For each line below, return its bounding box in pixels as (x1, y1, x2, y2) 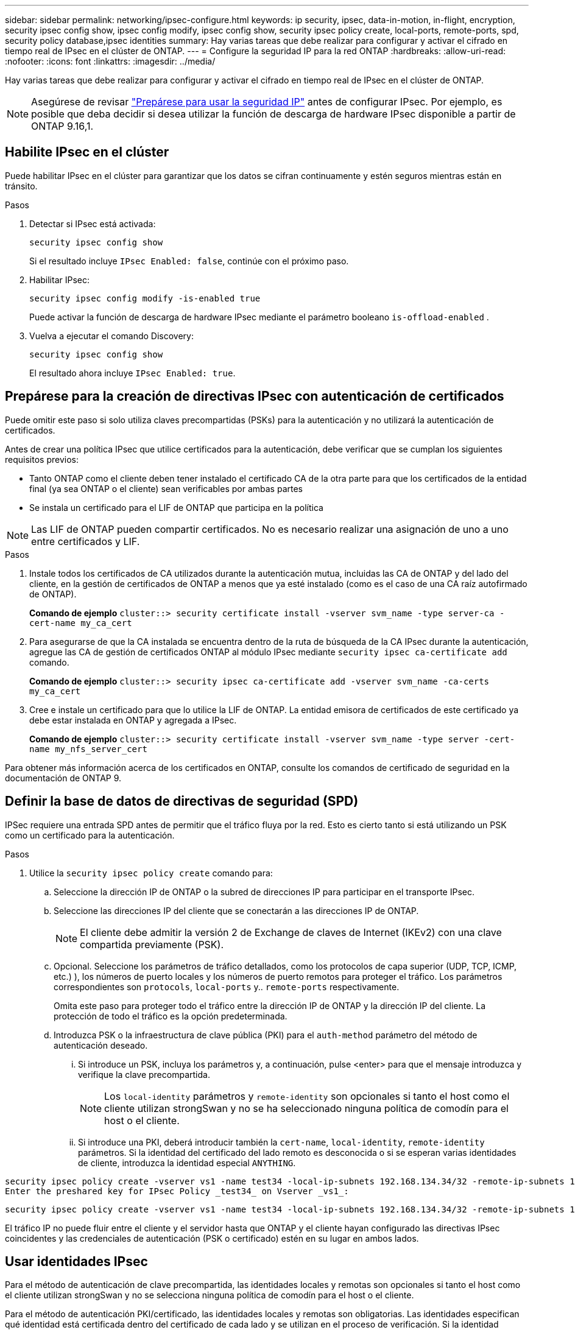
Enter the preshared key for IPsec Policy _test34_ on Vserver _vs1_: (5, 1186, 349, 1196)
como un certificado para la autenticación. (5, 829, 175, 840)
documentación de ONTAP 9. (5, 772, 122, 783)
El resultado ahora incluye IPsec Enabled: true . (29, 367, 236, 378)
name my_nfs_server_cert (29, 744, 147, 754)
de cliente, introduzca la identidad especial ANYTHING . (78, 1157, 296, 1168)
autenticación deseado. (54, 1040, 148, 1050)
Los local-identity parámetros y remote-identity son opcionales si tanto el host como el (104, 1089, 510, 1102)
